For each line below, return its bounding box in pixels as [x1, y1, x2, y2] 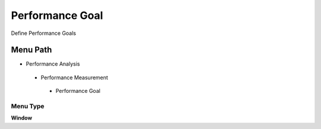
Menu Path [11, 45, 52, 55]
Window [11, 114, 33, 121]
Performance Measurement [40, 74, 108, 81]
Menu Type [11, 102, 45, 110]
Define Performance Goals [11, 30, 77, 37]
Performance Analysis [26, 60, 80, 67]
